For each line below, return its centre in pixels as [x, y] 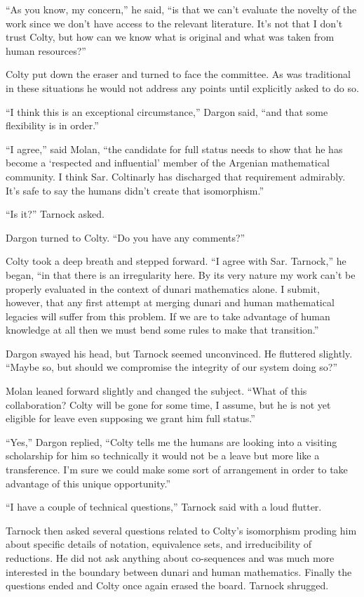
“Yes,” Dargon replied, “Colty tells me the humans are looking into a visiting [171, 441]
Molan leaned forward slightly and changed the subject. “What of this [156, 391]
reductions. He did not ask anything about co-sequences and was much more [170, 558]
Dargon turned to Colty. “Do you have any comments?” [126, 237]
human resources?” [46, 50]
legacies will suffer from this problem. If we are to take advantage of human [168, 316]
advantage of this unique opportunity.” [88, 483]
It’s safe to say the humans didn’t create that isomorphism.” [135, 190]
